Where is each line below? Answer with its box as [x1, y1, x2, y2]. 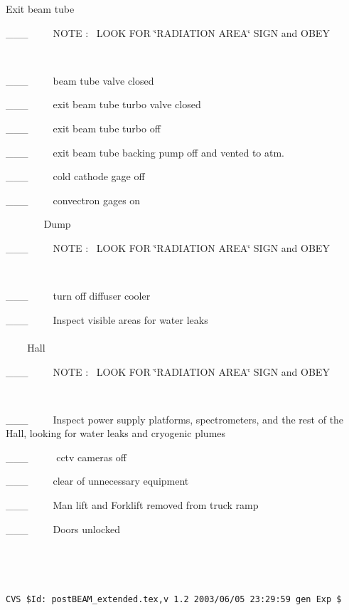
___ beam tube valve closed [6, 73, 154, 88]
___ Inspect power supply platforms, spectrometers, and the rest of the [6, 411, 344, 426]
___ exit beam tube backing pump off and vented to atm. [6, 144, 284, 159]
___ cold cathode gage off [6, 169, 145, 184]
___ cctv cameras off [6, 449, 127, 464]
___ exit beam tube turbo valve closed [6, 97, 201, 112]
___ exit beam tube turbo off [6, 120, 161, 135]
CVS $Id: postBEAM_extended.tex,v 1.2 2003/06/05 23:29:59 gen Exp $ [6, 594, 342, 605]
